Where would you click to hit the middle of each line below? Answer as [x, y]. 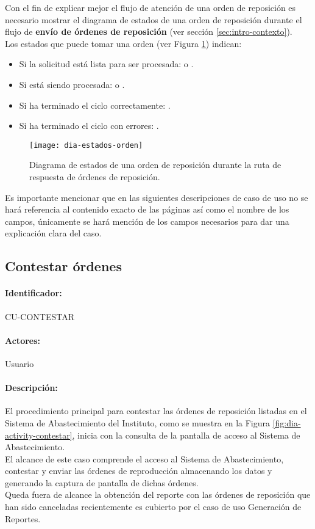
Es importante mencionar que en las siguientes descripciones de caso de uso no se [157, 197]
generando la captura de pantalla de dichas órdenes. [102, 482]
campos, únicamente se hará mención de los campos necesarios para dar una [147, 221]
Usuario [19, 363]
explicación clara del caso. [53, 233]
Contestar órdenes [63, 266]
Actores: [23, 340]
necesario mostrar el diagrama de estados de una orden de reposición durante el [154, 19]
